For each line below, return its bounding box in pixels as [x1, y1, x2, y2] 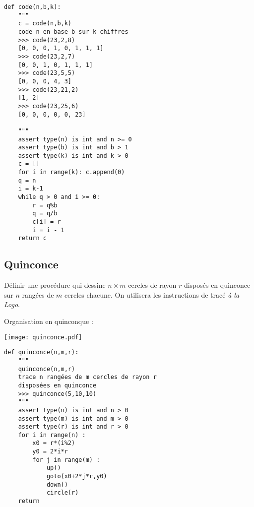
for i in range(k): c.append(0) [18, 169, 125, 176]
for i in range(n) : [18, 431, 86, 439]
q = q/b [32, 210, 58, 217]
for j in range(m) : [32, 456, 100, 463]
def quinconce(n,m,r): [4, 349, 79, 356]
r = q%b [32, 201, 58, 209]
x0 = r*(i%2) [32, 440, 75, 447]
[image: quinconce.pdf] [4, 333, 82, 341]
